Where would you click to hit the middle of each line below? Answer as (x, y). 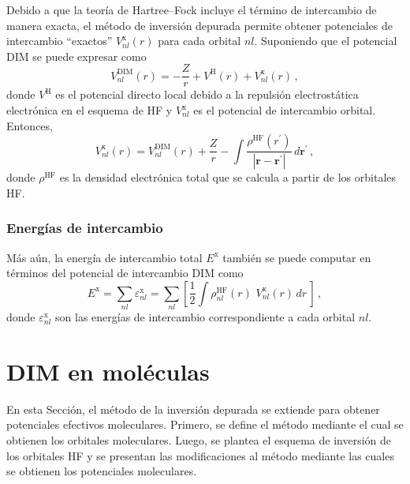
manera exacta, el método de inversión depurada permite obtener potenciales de (199, 25)
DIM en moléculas (108, 371)
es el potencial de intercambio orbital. (285, 110)
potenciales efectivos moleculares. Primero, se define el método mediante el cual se (205, 424)
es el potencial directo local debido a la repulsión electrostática (207, 94)
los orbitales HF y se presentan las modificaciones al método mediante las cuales (200, 455)
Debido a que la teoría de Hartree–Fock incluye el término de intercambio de (192, 9)
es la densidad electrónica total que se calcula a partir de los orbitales (228, 177)
